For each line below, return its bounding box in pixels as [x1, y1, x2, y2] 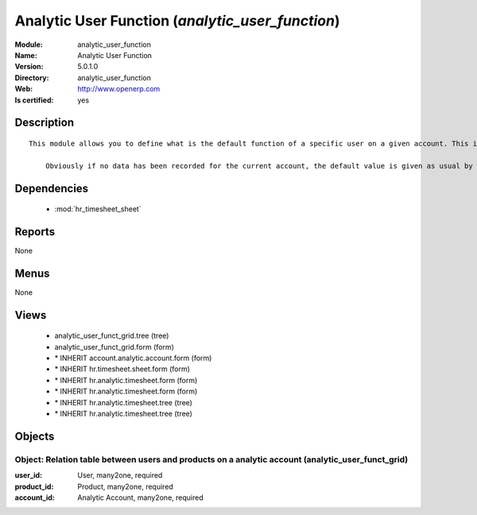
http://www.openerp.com [77, 84, 161, 94]
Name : [14, 50, 37, 60]
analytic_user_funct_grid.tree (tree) [54, 331, 169, 341]
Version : [14, 62, 44, 72]
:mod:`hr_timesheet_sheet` [54, 204, 142, 214]
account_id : [14, 493, 55, 502]
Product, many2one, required [77, 482, 174, 491]
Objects [14, 429, 55, 443]
